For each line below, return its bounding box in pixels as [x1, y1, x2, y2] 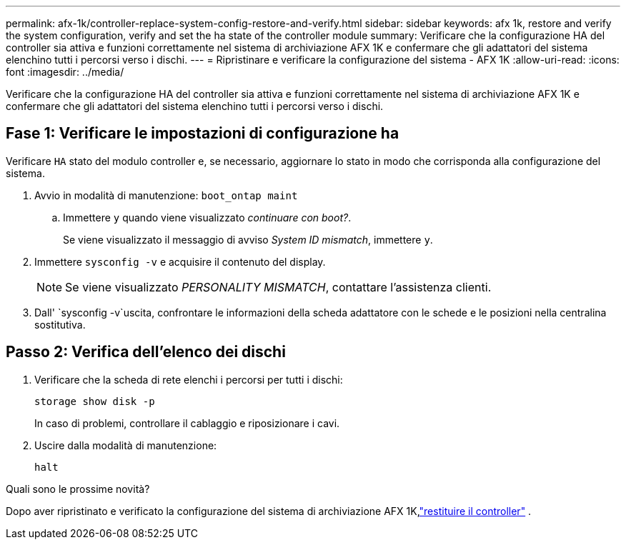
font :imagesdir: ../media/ [6, 66, 124, 78]
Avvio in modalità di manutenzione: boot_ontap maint [34, 189, 298, 201]
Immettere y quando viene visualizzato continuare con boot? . [63, 211, 352, 224]
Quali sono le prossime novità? [6, 482, 150, 495]
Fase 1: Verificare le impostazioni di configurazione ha [6, 124, 399, 143]
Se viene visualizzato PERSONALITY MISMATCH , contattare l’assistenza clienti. [65, 279, 492, 294]
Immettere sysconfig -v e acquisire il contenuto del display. [34, 255, 326, 268]
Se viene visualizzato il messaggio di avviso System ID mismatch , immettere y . [63, 233, 433, 246]
